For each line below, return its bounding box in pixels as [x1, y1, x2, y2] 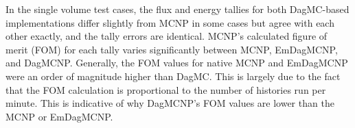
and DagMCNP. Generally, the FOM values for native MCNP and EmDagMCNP [5, 55, 348, 70]
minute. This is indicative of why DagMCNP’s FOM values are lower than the [5, 96, 334, 110]
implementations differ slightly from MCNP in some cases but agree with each [5, 15, 334, 29]
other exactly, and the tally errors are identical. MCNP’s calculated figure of [5, 29, 328, 43]
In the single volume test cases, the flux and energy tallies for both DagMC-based [5, 2, 350, 16]
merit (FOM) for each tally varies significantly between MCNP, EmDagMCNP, [5, 42, 338, 56]
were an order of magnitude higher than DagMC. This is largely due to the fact [5, 68, 341, 83]
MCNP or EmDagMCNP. [5, 109, 113, 123]
